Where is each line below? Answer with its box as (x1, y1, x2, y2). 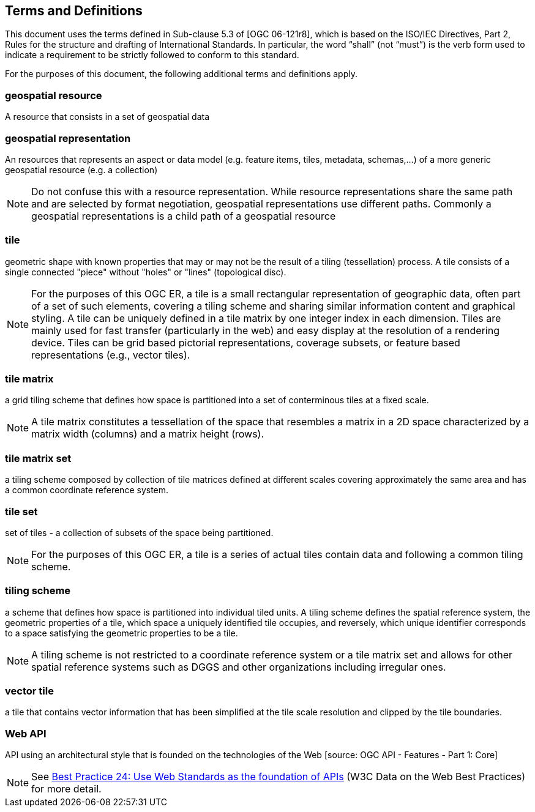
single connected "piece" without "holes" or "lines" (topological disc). (5, 266, 286, 277)
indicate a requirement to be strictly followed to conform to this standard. (5, 50, 299, 61)
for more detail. (31, 783, 102, 795)
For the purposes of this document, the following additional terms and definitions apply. (5, 69, 357, 80)
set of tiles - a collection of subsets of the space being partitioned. (5, 527, 274, 538)
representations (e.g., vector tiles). (31, 348, 190, 361)
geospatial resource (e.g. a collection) (5, 164, 158, 175)
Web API (5, 727, 47, 740)
